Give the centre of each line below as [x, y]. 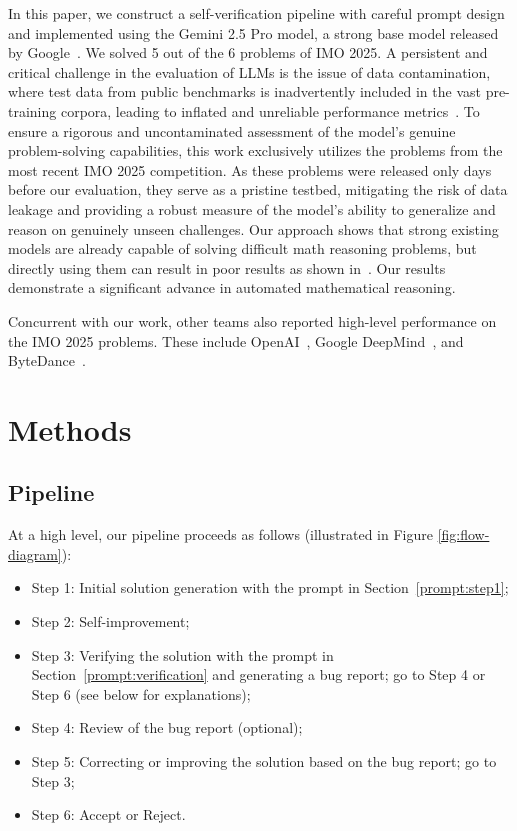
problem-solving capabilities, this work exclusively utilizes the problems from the [255, 150]
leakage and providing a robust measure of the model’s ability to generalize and [252, 208]
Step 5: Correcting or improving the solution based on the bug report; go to [264, 761]
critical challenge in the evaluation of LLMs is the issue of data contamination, [249, 71]
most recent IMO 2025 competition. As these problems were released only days [250, 169]
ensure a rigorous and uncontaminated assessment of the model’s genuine [232, 130]
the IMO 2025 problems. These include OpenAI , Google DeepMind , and [236, 340]
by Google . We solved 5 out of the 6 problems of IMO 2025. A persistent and [248, 52]
